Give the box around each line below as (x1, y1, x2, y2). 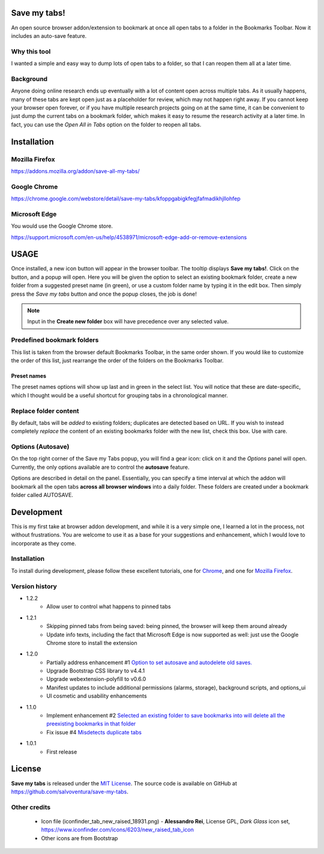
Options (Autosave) (11, 442, 70, 451)
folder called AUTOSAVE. (11, 491, 73, 498)
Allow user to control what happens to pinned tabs (46, 603, 171, 610)
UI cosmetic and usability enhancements (46, 692, 147, 700)
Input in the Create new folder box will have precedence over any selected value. (27, 318, 229, 325)
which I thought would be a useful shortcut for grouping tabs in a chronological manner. (11, 391, 228, 399)
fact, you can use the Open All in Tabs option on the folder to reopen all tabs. (11, 121, 202, 128)
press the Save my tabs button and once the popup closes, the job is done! (11, 290, 197, 297)
